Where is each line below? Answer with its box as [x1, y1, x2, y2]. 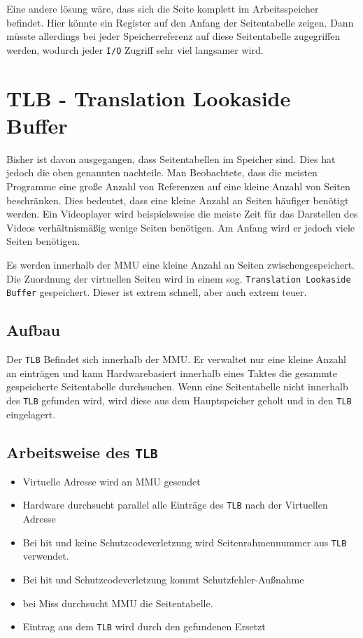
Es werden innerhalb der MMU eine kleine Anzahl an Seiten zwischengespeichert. [6, 257, 355, 271]
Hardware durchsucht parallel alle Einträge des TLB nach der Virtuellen [22, 497, 328, 512]
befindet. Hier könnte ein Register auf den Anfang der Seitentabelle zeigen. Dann [6, 15, 354, 29]
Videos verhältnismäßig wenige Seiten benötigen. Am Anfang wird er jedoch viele [6, 220, 355, 234]
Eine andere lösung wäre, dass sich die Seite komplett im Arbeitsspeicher [6, 1, 319, 15]
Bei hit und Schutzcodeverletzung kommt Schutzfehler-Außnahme [22, 572, 304, 586]
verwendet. [22, 548, 69, 563]
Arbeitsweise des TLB [6, 441, 158, 462]
